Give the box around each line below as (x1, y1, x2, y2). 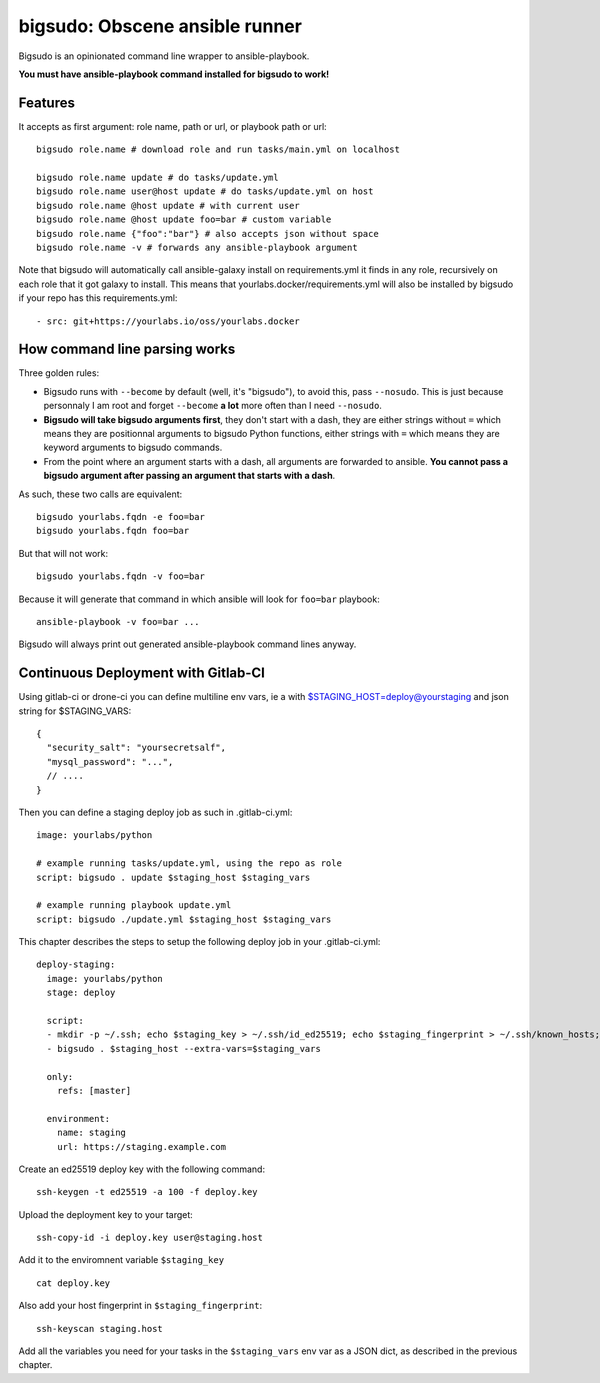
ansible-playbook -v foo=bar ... (36, 616, 200, 627)
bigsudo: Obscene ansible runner (18, 15, 302, 37)
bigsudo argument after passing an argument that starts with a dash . (43, 470, 336, 482)
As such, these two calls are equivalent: (18, 488, 183, 500)
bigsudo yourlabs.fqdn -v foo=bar (36, 571, 205, 582)
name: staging (56, 1127, 127, 1139)
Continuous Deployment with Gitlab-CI (18, 665, 265, 682)
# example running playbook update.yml (36, 900, 232, 911)
